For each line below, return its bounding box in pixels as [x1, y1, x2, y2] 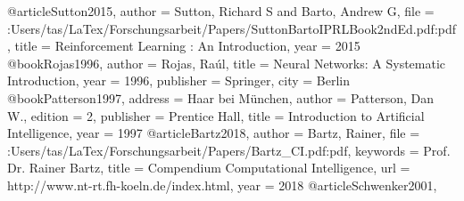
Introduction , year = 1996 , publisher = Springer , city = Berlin [7, 71, 351, 90]
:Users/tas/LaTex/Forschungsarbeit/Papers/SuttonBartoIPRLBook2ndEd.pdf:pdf [7, 19, 457, 37]
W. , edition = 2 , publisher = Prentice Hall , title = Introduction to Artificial [7, 106, 425, 125]
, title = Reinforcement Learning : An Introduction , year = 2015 [7, 36, 360, 55]
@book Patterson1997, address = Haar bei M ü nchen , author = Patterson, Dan [7, 88, 434, 107]
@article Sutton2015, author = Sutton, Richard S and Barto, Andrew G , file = [7, 2, 435, 20]
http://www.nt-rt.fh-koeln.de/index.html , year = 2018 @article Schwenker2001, [7, 175, 437, 194]
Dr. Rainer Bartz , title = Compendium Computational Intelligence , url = [7, 158, 410, 177]
